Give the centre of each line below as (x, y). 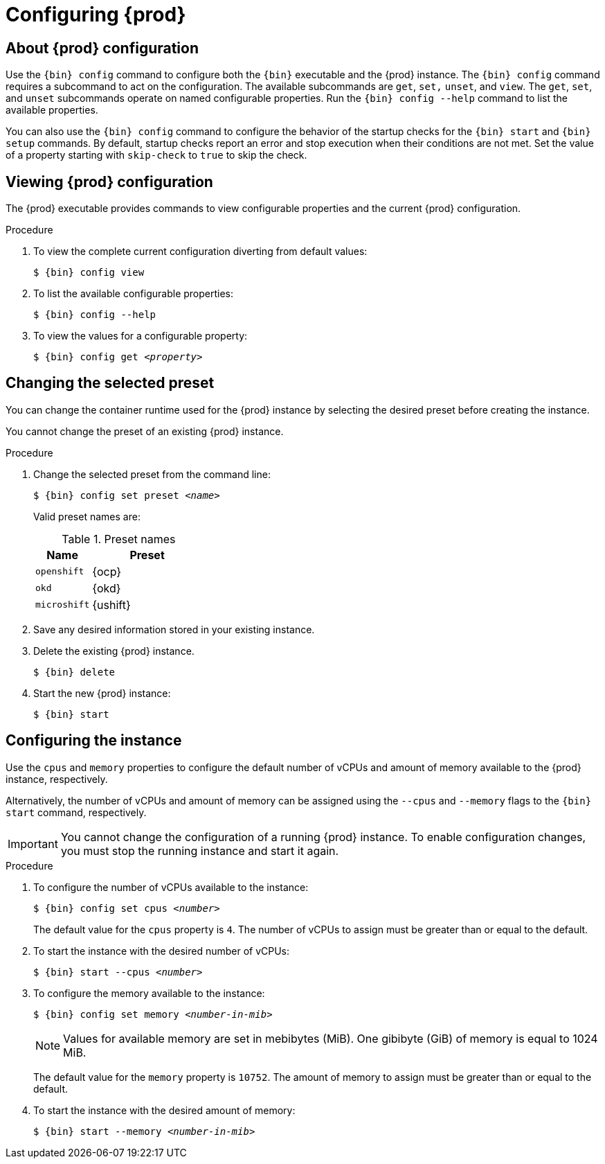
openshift (60, 572)
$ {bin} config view (89, 273)
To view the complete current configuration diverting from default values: (200, 252)
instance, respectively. (57, 779)
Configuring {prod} (96, 15)
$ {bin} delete (74, 672)
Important (33, 844)
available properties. (52, 110)
